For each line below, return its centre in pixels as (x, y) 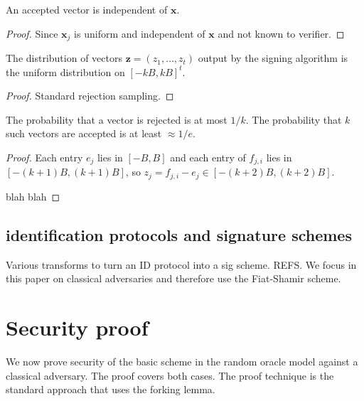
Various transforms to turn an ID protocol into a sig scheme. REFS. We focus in (181, 264)
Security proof (77, 327)
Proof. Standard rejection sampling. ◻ (90, 96)
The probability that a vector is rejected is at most (117, 119)
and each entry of (208, 157)
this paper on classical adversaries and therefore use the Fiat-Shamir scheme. (173, 278)
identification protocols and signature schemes (179, 234)
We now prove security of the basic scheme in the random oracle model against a (182, 362)
